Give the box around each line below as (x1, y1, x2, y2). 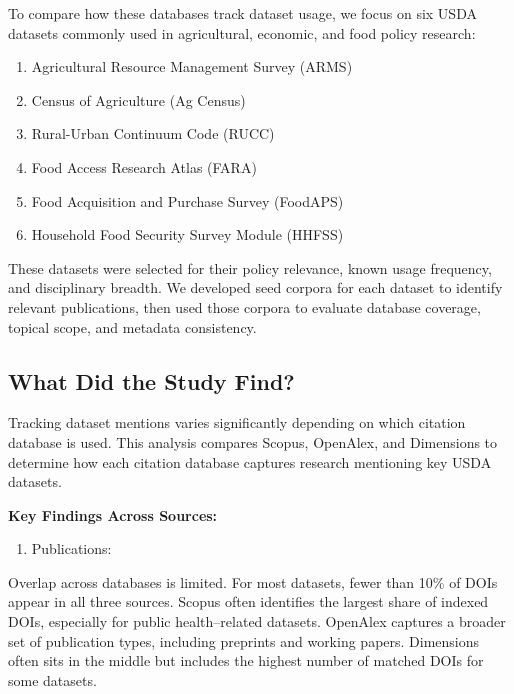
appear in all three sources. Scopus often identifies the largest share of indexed (8, 591, 489, 612)
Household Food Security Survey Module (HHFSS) (31, 224, 344, 245)
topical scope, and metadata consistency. (8, 316, 257, 337)
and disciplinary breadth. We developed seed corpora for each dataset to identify (8, 277, 503, 298)
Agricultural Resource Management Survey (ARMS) (31, 56, 353, 77)
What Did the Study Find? (8, 365, 295, 396)
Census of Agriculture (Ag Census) (31, 89, 246, 110)
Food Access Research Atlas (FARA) (31, 156, 257, 177)
